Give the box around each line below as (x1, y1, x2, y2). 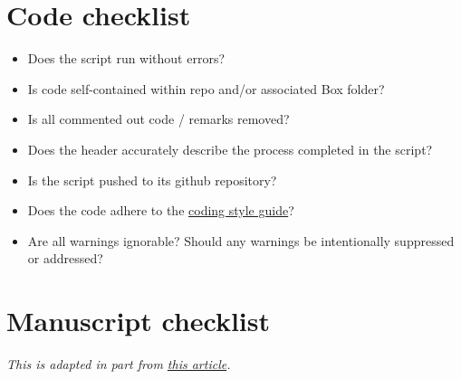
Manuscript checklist (6, 302, 271, 339)
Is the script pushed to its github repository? (27, 170, 277, 189)
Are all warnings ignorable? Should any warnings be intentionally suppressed (27, 231, 455, 250)
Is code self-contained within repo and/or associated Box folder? (27, 79, 385, 98)
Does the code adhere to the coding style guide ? (27, 201, 294, 220)
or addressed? (27, 249, 103, 268)
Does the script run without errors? (27, 49, 226, 68)
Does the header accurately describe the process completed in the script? (27, 139, 433, 158)
